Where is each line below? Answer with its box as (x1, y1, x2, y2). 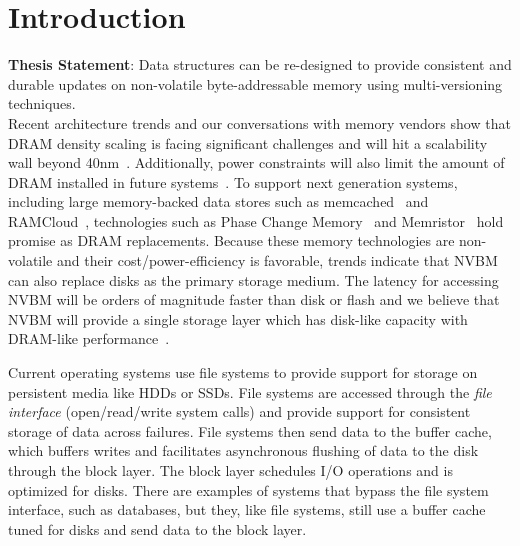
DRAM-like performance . (8, 328, 170, 349)
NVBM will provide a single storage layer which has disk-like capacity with (8, 308, 468, 329)
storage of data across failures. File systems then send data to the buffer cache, (8, 420, 492, 441)
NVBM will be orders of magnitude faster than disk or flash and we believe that (8, 289, 500, 310)
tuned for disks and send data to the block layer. (8, 518, 307, 539)
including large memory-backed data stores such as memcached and (8, 191, 429, 212)
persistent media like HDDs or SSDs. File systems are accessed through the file (8, 381, 492, 402)
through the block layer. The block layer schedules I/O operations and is (8, 460, 453, 480)
